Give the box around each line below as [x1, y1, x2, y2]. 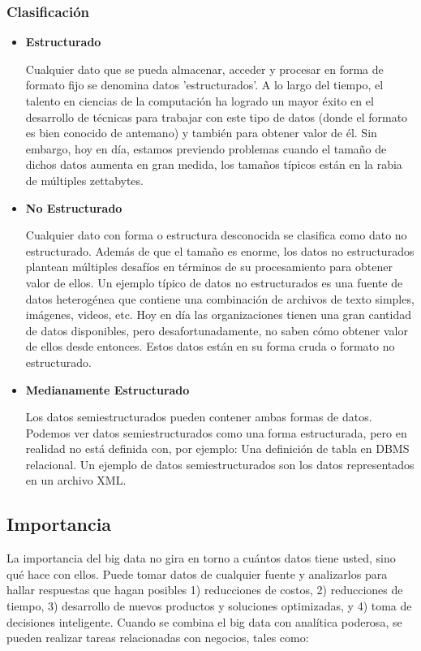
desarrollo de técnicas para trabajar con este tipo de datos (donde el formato [25, 108, 408, 125]
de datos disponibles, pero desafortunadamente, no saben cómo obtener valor [25, 321, 408, 338]
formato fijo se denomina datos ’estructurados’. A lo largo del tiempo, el [25, 76, 384, 93]
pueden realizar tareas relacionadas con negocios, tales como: [6, 629, 309, 646]
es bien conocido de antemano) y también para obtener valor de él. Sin [25, 124, 377, 141]
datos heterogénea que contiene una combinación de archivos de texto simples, [25, 290, 415, 307]
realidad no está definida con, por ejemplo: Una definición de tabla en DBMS [25, 440, 410, 457]
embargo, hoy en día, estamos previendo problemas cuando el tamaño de [25, 140, 387, 157]
